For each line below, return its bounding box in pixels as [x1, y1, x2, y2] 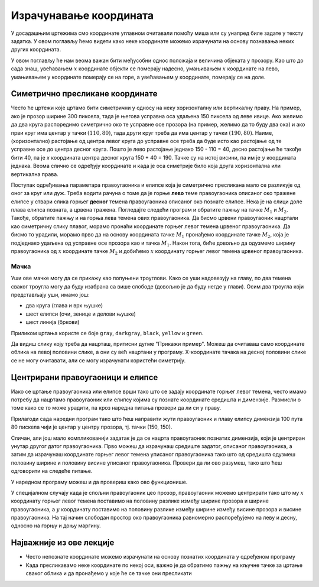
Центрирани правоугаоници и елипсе [11, 372, 158, 382]
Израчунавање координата [11, 9, 154, 22]
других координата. [11, 46, 61, 53]
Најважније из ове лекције [11, 538, 115, 548]
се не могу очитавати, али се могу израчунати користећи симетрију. [11, 356, 186, 364]
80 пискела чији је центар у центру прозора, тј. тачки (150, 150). [11, 423, 172, 431]
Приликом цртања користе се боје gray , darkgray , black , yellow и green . [11, 329, 204, 336]
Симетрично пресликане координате [11, 89, 158, 99]
